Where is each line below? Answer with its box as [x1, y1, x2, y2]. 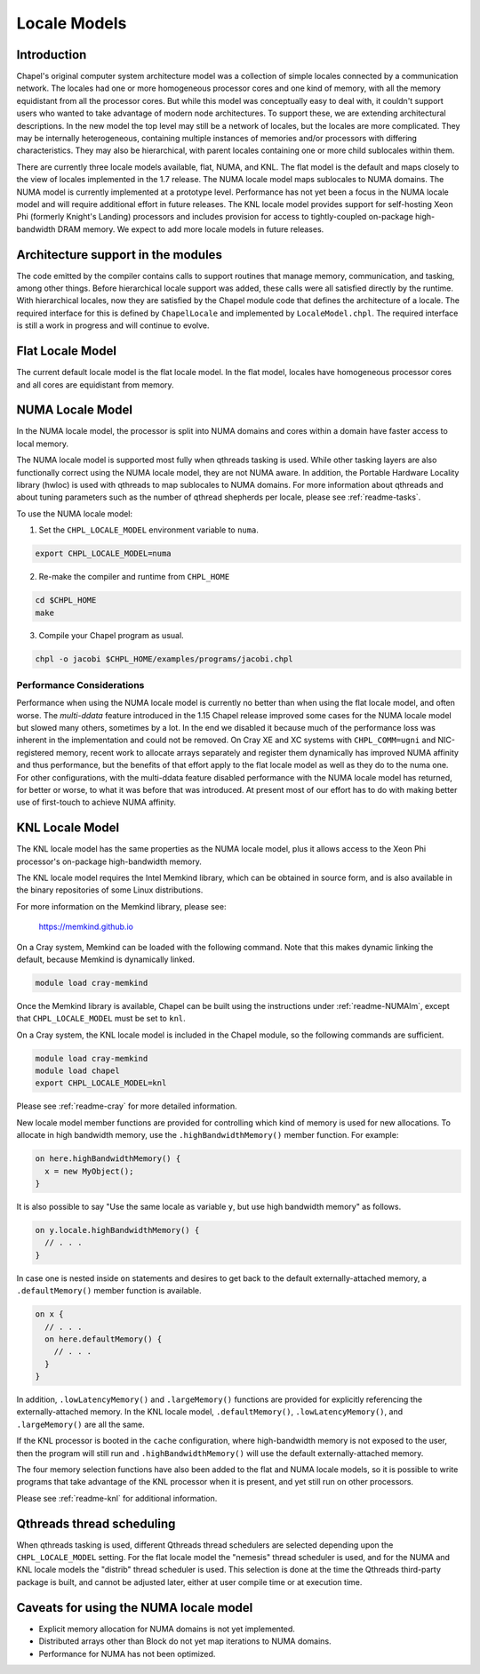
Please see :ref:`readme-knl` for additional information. [16, 1493, 218, 1503]
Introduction [16, 47, 87, 62]
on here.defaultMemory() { [44, 1334, 163, 1344]
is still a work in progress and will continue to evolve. [16, 320, 210, 331]
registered [16, 747, 54, 757]
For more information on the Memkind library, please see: [16, 901, 227, 911]
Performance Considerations [16, 678, 145, 691]
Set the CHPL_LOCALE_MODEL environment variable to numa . [38, 525, 260, 535]
